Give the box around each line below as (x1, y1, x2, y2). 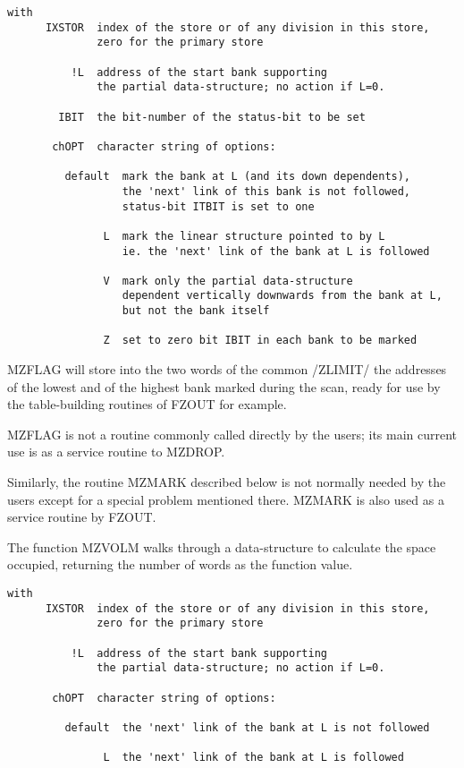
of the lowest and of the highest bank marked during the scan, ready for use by (7, 377, 441, 396)
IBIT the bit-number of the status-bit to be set (58, 110, 366, 124)
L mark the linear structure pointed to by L (103, 229, 385, 243)
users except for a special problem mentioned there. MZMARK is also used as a (7, 490, 444, 508)
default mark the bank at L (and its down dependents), (64, 170, 411, 183)
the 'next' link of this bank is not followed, (122, 184, 411, 198)
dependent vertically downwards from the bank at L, (122, 289, 443, 303)
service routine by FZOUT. (7, 508, 156, 526)
